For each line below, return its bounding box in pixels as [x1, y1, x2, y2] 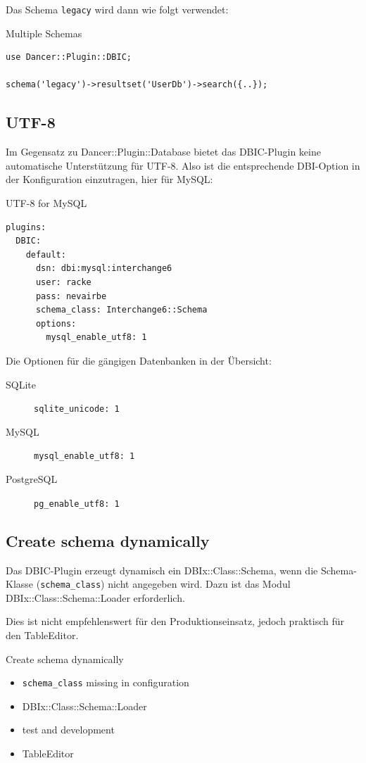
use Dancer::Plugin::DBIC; [6, 52, 132, 63]
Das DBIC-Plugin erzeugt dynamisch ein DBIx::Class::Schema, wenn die [6, 562, 318, 577]
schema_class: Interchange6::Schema [35, 305, 208, 315]
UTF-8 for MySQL [6, 196, 87, 210]
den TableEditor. [6, 627, 79, 642]
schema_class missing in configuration [22, 675, 189, 690]
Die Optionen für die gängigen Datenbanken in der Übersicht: [6, 353, 272, 367]
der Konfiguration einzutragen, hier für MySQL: [6, 172, 213, 187]
